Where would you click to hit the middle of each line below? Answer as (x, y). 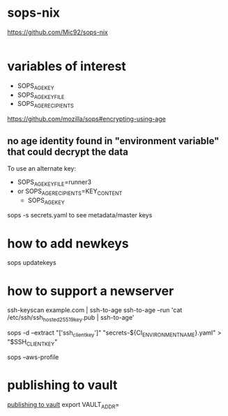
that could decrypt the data (68, 152)
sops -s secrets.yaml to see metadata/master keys (80, 215)
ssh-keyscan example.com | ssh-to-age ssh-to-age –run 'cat (95, 310)
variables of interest (67, 67)
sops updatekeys (32, 263)
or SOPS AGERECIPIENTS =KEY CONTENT (70, 192)
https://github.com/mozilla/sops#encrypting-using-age (86, 119)
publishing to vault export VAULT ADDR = (63, 405)
